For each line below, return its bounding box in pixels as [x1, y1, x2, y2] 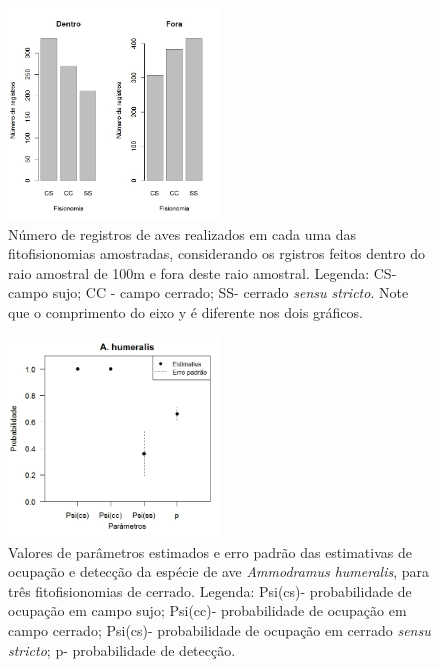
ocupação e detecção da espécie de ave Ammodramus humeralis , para [8, 561, 429, 582]
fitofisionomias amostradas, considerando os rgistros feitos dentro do [8, 243, 426, 264]
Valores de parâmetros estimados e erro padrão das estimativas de [8, 541, 412, 562]
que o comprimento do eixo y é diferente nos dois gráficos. [8, 301, 363, 322]
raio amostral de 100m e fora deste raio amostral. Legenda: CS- [8, 262, 397, 283]
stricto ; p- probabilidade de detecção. [8, 639, 236, 660]
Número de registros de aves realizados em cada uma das [8, 223, 357, 244]
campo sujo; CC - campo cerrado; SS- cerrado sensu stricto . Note [8, 282, 409, 303]
